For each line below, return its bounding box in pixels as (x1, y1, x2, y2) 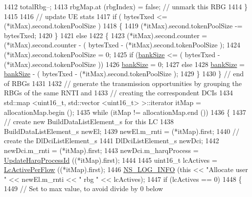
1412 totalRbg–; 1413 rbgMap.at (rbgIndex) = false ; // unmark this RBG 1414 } (4, 1, 248, 11)
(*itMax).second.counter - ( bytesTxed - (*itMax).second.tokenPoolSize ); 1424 (4, 40, 241, 50)
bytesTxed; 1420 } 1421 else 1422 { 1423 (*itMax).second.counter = (4, 30, 207, 40)
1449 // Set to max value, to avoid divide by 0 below (4, 183, 163, 194)
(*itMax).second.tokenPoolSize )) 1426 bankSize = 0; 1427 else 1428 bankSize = (4, 59, 245, 69)
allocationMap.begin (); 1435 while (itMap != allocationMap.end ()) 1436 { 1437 (4, 107, 246, 117)
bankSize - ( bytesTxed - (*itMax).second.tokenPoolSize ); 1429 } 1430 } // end (4, 68, 244, 79)
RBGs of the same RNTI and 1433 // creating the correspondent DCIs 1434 (4, 88, 233, 98)
